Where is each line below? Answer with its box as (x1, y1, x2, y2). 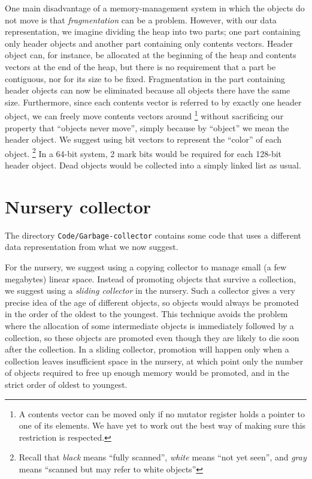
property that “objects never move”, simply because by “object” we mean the (5, 121, 289, 134)
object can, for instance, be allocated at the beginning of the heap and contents (5, 49, 296, 61)
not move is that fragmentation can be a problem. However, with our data (5, 13, 277, 26)
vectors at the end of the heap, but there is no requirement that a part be (5, 60, 276, 73)
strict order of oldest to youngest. (5, 378, 128, 390)
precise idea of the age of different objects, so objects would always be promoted (5, 296, 299, 308)
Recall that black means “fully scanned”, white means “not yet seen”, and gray (19, 451, 307, 463)
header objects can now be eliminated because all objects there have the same (5, 84, 290, 97)
